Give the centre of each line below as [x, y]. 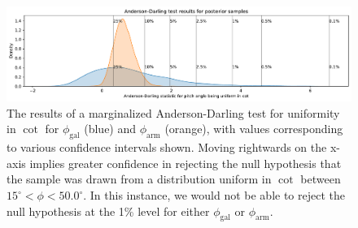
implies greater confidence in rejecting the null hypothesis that [186, 163]
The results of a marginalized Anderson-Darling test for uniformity [173, 112]
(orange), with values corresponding [254, 129]
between [321, 179]
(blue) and [110, 129]
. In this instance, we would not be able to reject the [214, 195]
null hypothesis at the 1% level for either [108, 211]
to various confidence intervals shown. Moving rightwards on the [167, 147]
